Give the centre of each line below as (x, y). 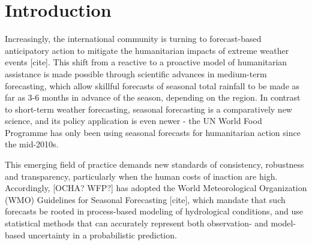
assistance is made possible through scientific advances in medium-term (136, 73)
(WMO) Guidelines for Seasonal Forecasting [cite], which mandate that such (145, 199)
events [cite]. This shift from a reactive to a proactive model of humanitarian (146, 62)
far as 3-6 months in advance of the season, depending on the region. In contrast (153, 97)
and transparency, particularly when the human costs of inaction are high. (141, 176)
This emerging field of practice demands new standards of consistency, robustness (154, 164)
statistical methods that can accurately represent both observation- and (136, 223)
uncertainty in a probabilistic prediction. (102, 235)
